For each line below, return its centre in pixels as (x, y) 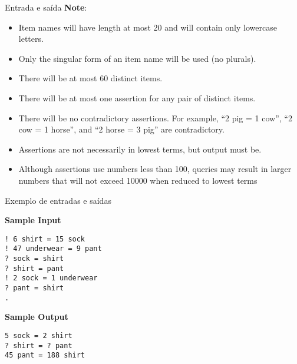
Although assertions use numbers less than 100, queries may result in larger (155, 169)
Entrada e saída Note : (46, 7)
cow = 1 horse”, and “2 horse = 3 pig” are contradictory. (121, 129)
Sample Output (37, 317)
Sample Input (33, 220)
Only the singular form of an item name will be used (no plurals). (137, 58)
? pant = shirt (34, 288)
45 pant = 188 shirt (45, 355)
